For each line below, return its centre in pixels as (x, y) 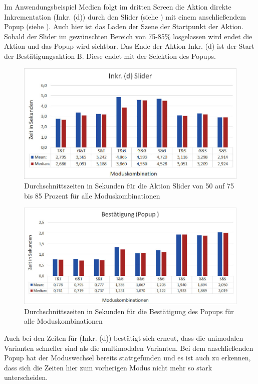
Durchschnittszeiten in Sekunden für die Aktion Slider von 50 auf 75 (129, 186)
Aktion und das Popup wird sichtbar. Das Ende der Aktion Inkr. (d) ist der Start (129, 46)
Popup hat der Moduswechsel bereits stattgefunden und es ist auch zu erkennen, (127, 358)
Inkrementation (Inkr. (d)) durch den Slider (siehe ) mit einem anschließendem (125, 16)
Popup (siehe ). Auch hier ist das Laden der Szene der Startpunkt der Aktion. (124, 26)
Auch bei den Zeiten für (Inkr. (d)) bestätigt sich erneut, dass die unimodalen (124, 338)
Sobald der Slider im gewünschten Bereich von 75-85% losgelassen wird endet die (128, 36)
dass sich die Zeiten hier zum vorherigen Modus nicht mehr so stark (108, 367)
